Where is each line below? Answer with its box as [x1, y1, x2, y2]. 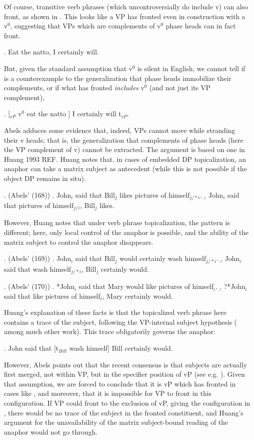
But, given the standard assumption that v [4, 63, 133, 73]
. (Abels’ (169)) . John [4, 253, 71, 263]
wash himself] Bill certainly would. [69, 343, 173, 353]
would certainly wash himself [119, 253, 207, 263]
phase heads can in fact [165, 21, 236, 31]
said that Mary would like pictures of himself [79, 281, 214, 291]
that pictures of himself [4, 200, 74, 210]
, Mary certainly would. [102, 290, 173, 301]
